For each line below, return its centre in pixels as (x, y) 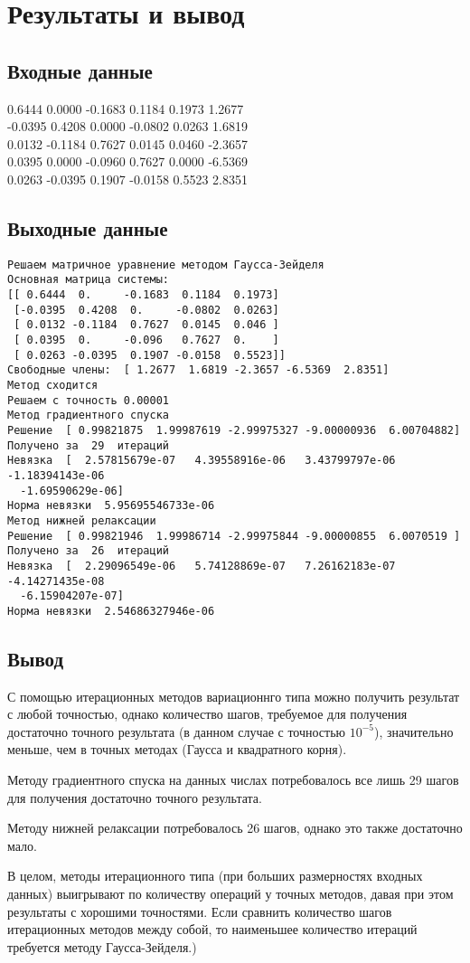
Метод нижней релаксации (82, 520)
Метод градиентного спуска (88, 415)
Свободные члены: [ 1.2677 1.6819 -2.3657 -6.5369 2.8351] (198, 370)
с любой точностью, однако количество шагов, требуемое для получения (207, 714)
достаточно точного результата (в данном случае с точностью (177, 731)
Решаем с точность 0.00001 (88, 400)
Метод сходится (53, 385)
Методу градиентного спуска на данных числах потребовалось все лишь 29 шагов (233, 780)
